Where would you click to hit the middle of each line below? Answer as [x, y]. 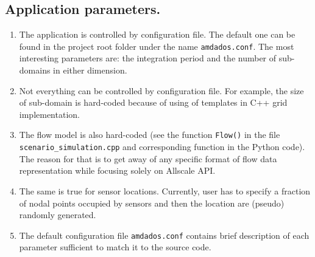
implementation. [49, 114]
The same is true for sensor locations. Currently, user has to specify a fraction [165, 190]
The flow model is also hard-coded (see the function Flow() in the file [150, 135]
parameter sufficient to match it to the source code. [115, 247]
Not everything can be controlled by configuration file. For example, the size [161, 90]
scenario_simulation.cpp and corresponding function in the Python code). [162, 147]
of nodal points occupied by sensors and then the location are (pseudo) [152, 203]
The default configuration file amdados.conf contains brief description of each [164, 235]
